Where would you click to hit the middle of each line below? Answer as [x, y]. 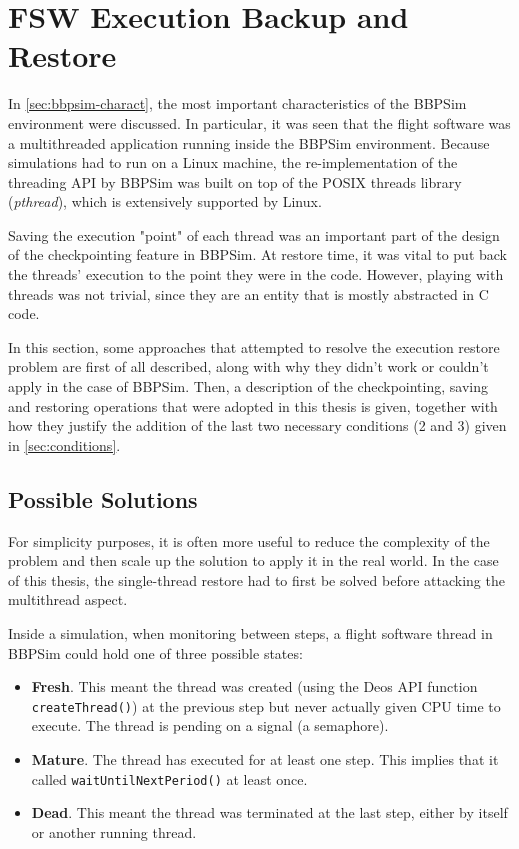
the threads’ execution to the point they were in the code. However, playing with [256, 274]
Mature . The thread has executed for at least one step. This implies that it [265, 759]
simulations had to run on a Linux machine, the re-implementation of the [233, 162]
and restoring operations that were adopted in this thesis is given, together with [253, 405]
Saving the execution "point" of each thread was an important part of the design [254, 234]
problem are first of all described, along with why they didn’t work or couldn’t [248, 366]
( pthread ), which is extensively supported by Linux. [165, 201]
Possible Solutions [103, 498]
